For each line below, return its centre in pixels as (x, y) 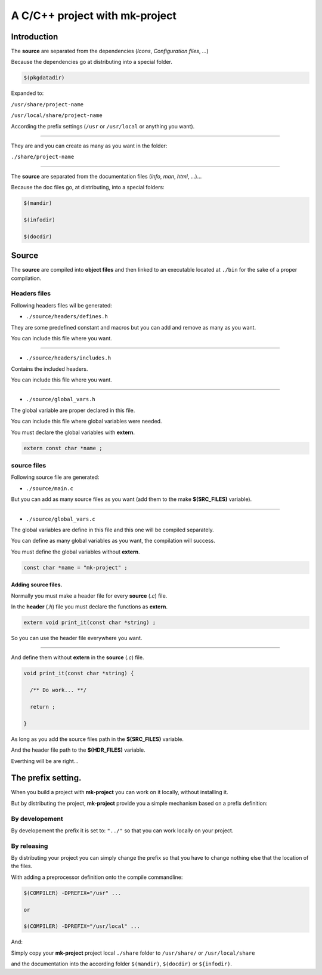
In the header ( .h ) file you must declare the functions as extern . (89, 607)
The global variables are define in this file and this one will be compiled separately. (112, 530)
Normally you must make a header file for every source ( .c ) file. (89, 596)
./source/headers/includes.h (69, 358)
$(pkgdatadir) (44, 78)
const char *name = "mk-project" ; (75, 568)
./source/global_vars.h (61, 399)
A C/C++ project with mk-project (94, 16)
